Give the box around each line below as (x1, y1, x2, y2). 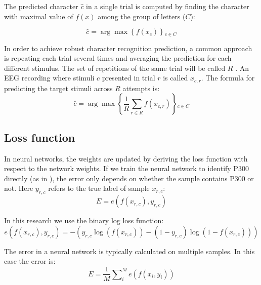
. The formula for (201, 72, 255, 83)
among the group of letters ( (98, 11, 186, 21)
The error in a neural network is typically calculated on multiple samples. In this (4, 246, 255, 256)
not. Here (4, 183, 33, 193)
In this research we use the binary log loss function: (4, 215, 164, 226)
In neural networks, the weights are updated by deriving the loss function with (4, 153, 248, 164)
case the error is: (4, 256, 56, 266)
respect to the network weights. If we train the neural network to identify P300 (4, 163, 249, 174)
